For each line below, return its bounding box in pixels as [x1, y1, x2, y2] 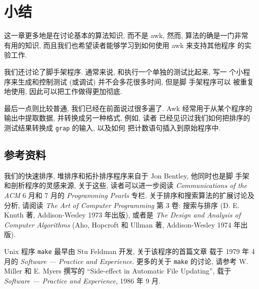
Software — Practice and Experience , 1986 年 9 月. [4, 275, 160, 285]
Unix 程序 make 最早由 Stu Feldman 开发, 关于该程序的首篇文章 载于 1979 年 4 [4, 245, 255, 256]
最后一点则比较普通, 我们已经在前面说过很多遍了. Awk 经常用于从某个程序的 [4, 102, 252, 113]
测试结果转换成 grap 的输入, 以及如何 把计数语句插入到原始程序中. [4, 122, 221, 132]
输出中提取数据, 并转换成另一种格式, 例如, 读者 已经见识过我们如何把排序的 [4, 112, 250, 123]
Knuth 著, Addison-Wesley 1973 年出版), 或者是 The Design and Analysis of [4, 209, 240, 220]
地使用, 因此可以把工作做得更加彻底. [4, 86, 122, 96]
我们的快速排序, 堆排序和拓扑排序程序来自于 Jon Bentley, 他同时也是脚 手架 [4, 170, 249, 180]
